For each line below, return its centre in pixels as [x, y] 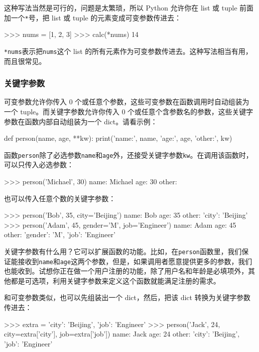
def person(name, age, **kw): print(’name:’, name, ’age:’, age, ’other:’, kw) [118, 138]
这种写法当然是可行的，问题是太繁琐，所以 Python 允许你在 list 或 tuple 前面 [129, 7]
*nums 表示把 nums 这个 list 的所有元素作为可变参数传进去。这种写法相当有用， [128, 51]
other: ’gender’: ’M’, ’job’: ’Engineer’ [60, 234]
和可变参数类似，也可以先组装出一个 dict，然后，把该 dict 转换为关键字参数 [127, 297]
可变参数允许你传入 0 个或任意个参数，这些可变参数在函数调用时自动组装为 [127, 102]
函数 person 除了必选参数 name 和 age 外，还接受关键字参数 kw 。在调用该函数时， [129, 155]
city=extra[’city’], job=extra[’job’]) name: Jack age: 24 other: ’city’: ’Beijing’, [122, 334]
